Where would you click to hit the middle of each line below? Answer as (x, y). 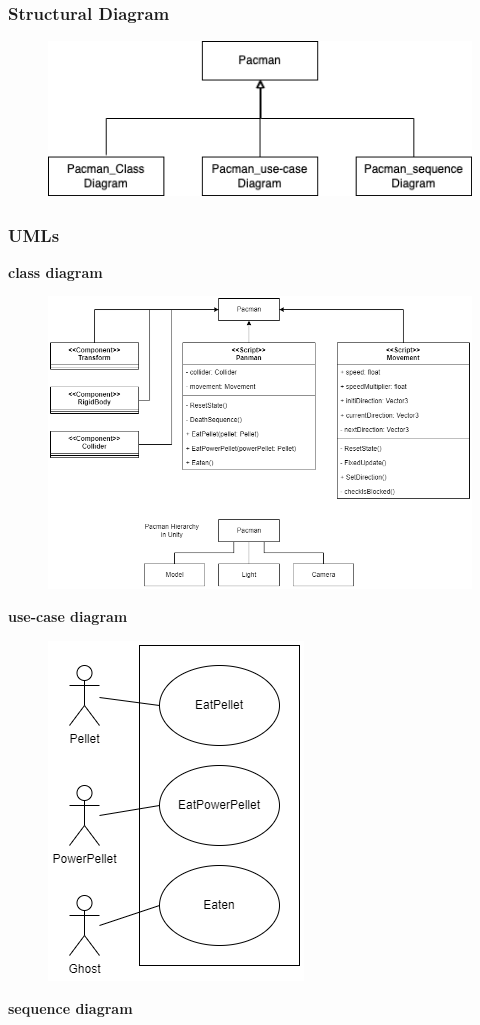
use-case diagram (68, 616)
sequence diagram (70, 1008)
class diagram (55, 271)
